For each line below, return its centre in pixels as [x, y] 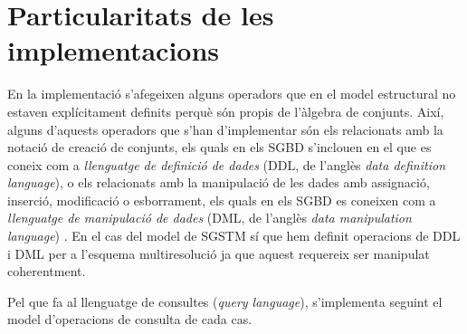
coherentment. [47, 271]
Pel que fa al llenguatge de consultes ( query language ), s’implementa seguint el [225, 301]
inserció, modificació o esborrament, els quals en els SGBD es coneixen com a [222, 200]
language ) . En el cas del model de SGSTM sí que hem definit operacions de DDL [234, 236]
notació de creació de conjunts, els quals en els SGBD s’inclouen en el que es [219, 147]
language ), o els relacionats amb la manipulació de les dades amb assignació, [219, 182]
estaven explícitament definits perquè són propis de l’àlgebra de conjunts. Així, [226, 111]
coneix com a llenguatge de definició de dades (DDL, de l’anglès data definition [226, 164]
